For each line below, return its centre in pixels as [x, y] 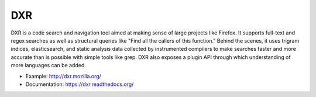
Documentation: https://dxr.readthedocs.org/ [80, 84]
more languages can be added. [48, 65]
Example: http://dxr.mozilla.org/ [63, 76]
